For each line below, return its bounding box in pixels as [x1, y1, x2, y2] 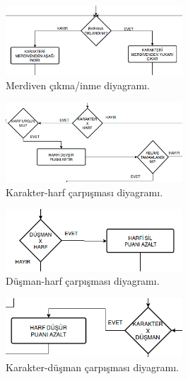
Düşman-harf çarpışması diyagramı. [6, 273, 160, 288]
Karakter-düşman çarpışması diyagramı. [6, 359, 180, 374]
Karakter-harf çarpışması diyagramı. [6, 184, 163, 199]
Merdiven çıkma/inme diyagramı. [6, 77, 150, 92]
